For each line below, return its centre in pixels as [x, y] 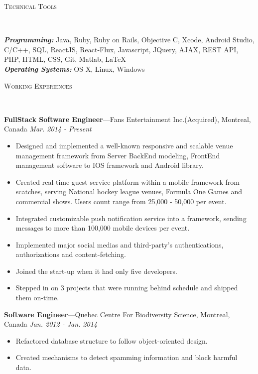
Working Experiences [38, 85]
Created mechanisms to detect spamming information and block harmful [127, 357]
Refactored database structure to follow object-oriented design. [112, 340]
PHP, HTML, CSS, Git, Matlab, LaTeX [65, 59]
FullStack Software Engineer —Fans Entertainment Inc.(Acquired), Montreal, [128, 119]
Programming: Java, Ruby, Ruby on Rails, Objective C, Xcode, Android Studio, [129, 40]
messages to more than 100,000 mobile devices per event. [103, 228]
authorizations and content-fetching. [71, 254]
